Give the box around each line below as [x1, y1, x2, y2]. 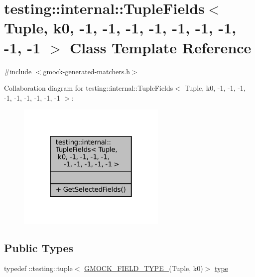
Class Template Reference [70, 37, 252, 57]
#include [4, 66, 32, 76]
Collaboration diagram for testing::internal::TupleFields [4, 83, 173, 93]
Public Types [4, 240, 74, 255]
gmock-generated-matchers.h [43, 66, 130, 76]
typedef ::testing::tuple [4, 263, 73, 274]
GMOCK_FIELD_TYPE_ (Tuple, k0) [84, 263, 203, 274]
